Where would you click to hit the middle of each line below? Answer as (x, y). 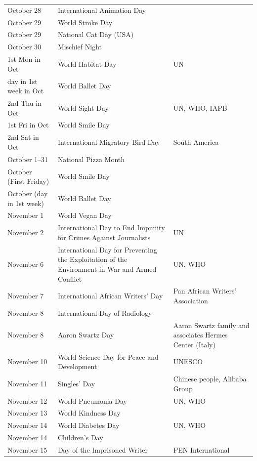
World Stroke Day (85, 22)
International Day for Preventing (107, 249)
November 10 (27, 361)
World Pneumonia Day (92, 400)
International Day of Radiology (105, 313)
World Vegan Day (85, 215)
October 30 (24, 47)
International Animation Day (102, 10)
